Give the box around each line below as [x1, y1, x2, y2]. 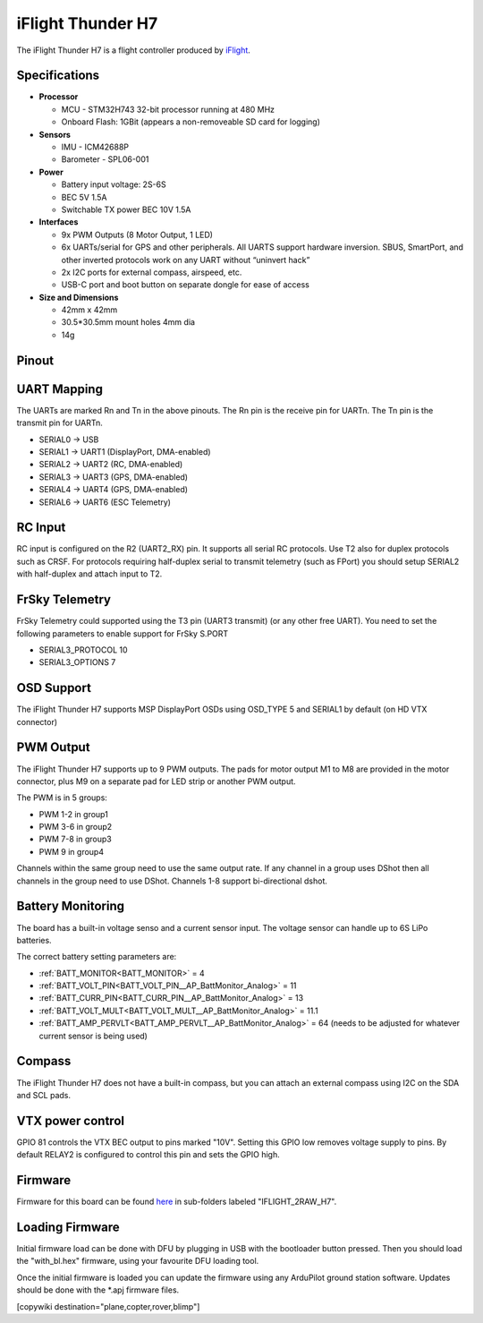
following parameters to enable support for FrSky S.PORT [16, 627, 229, 639]
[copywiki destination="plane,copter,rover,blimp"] [16, 1301, 200, 1311]
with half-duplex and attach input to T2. [16, 568, 163, 579]
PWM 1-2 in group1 [38, 808, 109, 819]
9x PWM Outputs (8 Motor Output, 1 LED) [61, 229, 214, 240]
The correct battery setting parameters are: [16, 952, 177, 962]
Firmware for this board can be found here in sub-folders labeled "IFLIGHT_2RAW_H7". [16, 1196, 337, 1208]
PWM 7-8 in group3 [38, 833, 112, 845]
